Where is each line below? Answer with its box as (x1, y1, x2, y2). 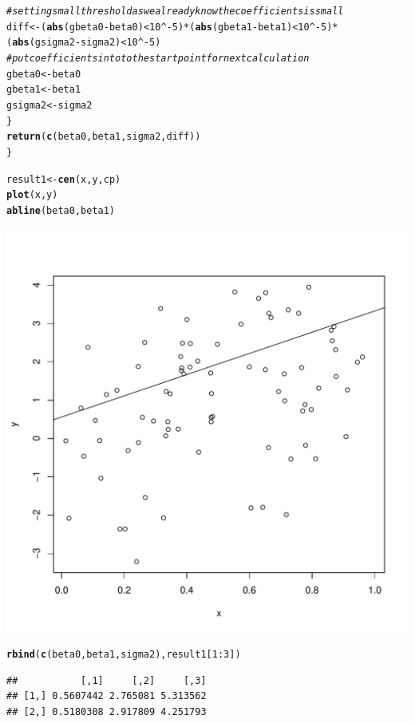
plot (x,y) (6, 189, 58, 201)
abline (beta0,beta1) (6, 204, 116, 216)
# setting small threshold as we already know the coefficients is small (6, 6, 344, 17)
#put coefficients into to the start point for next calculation (6, 52, 310, 64)
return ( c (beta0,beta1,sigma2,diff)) (6, 131, 201, 143)
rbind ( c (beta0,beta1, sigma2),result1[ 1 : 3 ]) (6, 649, 241, 661)
